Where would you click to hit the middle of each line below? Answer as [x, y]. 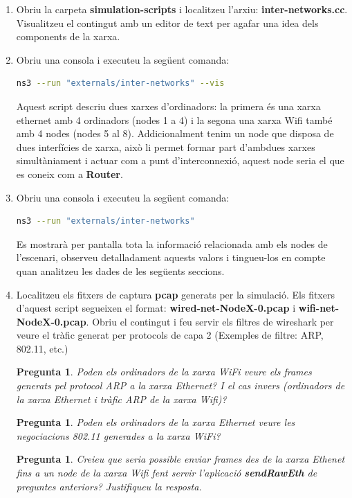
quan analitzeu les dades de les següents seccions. [120, 270]
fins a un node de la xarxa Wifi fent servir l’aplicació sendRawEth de [167, 473]
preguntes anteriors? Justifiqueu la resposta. [109, 486]
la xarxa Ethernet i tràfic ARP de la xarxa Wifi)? [121, 399]
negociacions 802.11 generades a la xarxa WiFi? [118, 435]
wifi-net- [319, 308]
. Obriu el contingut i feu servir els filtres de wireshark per [210, 321]
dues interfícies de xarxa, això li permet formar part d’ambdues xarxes [166, 146]
